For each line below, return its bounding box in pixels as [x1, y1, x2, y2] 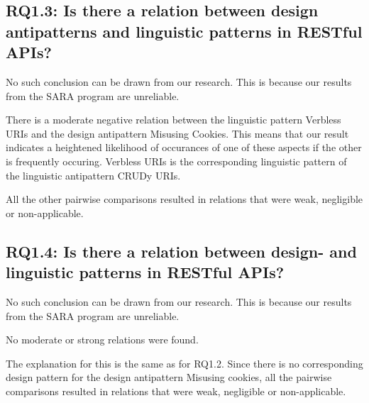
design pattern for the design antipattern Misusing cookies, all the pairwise [6, 370, 332, 385]
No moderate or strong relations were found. [6, 332, 199, 347]
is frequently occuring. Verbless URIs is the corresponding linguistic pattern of [6, 153, 347, 168]
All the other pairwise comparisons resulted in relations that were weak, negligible [6, 192, 363, 206]
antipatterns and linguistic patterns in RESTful [6, 20, 363, 42]
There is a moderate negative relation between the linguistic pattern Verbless [6, 112, 341, 127]
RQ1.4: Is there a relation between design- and [6, 240, 357, 262]
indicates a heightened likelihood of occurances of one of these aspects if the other [6, 140, 362, 155]
